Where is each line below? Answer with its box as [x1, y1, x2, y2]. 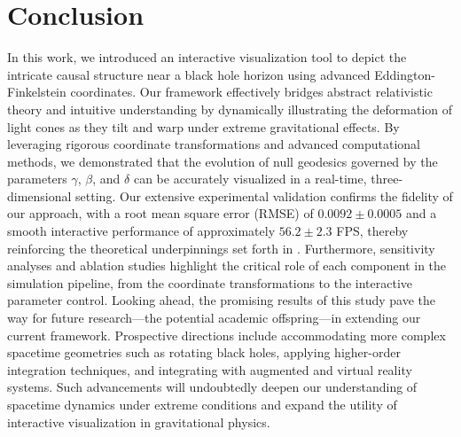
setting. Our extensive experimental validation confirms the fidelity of [75, 186, 453, 205]
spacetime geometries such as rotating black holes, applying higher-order [7, 343, 401, 362]
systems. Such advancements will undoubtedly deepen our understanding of [7, 378, 418, 396]
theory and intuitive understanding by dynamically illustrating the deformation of [7, 99, 453, 118]
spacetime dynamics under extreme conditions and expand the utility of [7, 395, 397, 413]
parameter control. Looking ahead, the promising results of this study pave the [7, 291, 436, 309]
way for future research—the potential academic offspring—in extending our [7, 308, 421, 327]
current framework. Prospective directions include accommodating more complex [7, 325, 446, 344]
